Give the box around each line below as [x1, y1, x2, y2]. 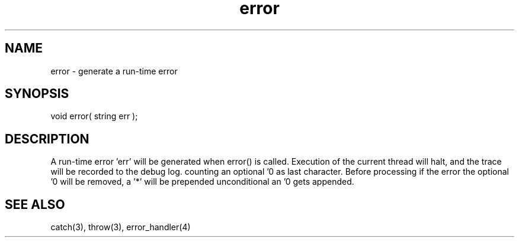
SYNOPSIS [5, 86, 69, 102]
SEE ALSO [5, 197, 65, 212]
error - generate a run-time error [50, 66, 178, 76]
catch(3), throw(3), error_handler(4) [50, 222, 191, 233]
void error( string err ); [50, 111, 138, 122]
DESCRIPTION [5, 131, 89, 146]
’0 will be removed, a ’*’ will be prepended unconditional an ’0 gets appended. [50, 176, 354, 187]
